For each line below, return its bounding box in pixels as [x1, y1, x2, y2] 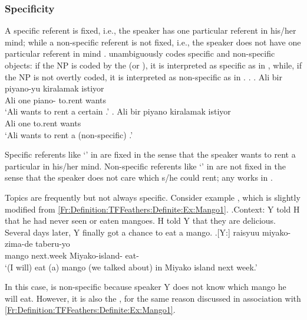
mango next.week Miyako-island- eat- [5, 249, 139, 261]
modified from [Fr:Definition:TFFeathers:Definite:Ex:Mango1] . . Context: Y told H [5, 203, 300, 215]
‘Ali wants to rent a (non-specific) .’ [5, 128, 133, 141]
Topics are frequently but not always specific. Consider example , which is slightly [5, 191, 301, 203]
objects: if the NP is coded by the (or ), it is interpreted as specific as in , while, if [5, 59, 302, 71]
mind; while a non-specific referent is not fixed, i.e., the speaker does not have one [5, 35, 301, 48]
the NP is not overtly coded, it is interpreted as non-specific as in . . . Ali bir [5, 70, 282, 83]
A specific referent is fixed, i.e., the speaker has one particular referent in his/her [5, 24, 296, 37]
